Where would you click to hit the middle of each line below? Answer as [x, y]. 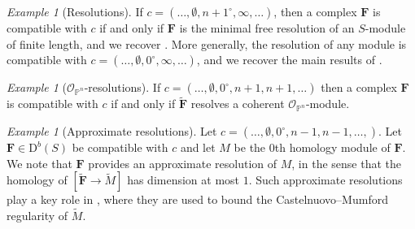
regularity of [37, 215]
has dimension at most [183, 180]
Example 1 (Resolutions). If [75, 11]
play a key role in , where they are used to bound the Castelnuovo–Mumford [197, 199]
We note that [39, 163]
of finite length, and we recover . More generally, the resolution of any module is [207, 43]
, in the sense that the [347, 163]
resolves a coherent [238, 104]
